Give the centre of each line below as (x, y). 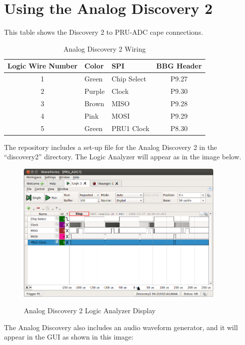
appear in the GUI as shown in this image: (69, 337)
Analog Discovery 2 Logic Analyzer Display (90, 310)
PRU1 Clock (130, 128)
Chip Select (129, 79)
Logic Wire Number (43, 66)
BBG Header (179, 66)
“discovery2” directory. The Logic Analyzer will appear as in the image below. (123, 157)
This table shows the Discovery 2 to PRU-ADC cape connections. (104, 32)
